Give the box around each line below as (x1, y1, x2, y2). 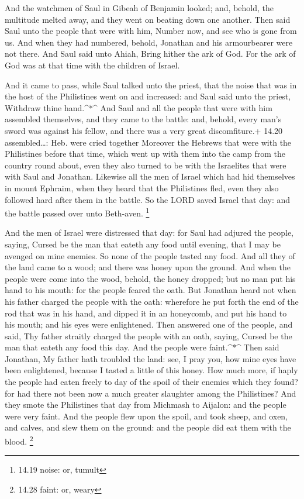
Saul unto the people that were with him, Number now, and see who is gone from (5, 25, 297, 37)
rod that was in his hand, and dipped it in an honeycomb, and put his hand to (5, 307, 287, 319)
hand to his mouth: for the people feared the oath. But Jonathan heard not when (5, 284, 296, 296)
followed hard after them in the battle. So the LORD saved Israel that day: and (5, 193, 291, 205)
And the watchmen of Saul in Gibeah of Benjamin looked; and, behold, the (5, 2, 274, 13)
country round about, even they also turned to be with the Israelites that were (5, 159, 286, 171)
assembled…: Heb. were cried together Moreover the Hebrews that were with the (5, 136, 292, 148)
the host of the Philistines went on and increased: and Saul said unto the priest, (5, 90, 291, 102)
